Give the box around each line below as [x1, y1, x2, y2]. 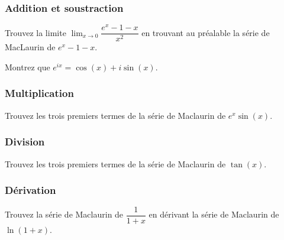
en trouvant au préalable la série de [141, 26, 270, 38]
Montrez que [5, 60, 50, 73]
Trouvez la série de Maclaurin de [5, 208, 124, 220]
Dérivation [5, 183, 56, 197]
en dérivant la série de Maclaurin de [149, 208, 279, 220]
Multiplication [5, 86, 74, 100]
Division [5, 134, 45, 149]
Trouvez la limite [5, 26, 66, 38]
